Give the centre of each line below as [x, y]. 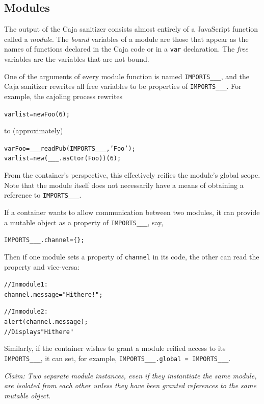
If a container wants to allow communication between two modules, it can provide [132, 212]
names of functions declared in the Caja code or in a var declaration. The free [126, 49]
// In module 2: [26, 312]
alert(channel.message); [46, 322]
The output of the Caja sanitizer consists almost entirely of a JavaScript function [131, 29]
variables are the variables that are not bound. [77, 59]
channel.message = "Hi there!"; [54, 294]
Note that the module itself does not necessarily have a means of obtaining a [124, 185]
